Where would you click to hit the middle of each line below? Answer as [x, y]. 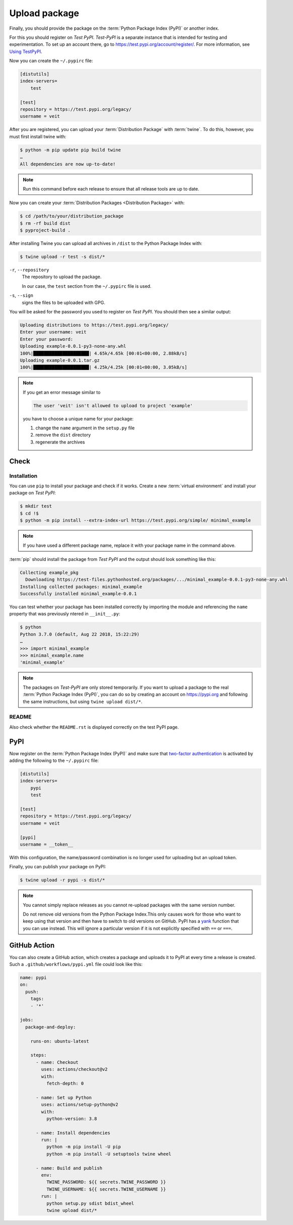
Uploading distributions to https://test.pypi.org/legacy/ [94, 325]
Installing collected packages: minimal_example [81, 587]
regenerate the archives [60, 442]
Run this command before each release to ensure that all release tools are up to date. [111, 188]
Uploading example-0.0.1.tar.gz [60, 360]
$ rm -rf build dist [45, 223]
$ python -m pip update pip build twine [70, 150]
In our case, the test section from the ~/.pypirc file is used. [87, 286]
